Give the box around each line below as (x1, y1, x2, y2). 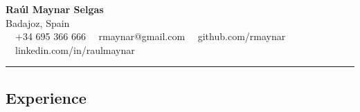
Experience (6, 86, 87, 108)
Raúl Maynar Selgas (6, 2, 104, 16)
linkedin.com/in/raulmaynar (15, 42, 135, 57)
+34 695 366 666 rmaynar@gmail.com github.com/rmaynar (15, 29, 286, 44)
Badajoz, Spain (6, 15, 70, 30)
